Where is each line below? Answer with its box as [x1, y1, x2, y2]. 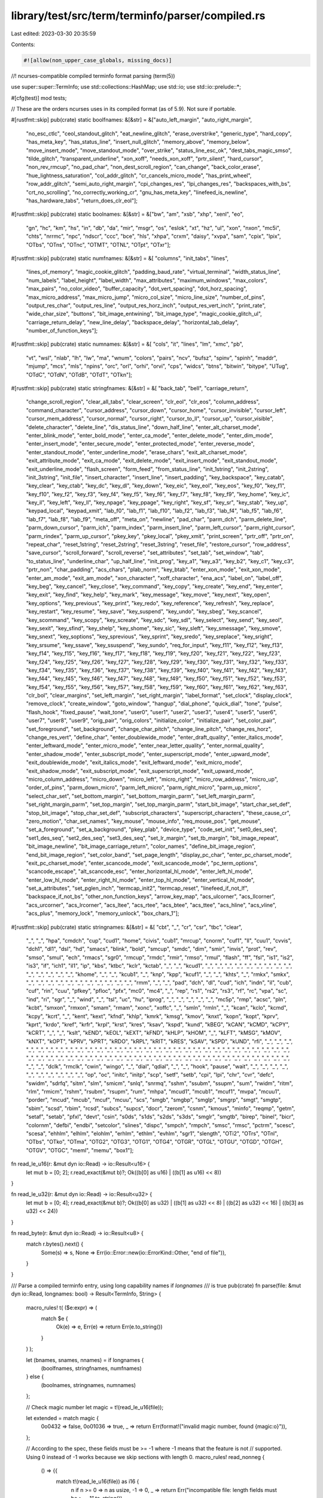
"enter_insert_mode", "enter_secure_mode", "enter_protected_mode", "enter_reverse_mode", [26, 440, 255, 448]
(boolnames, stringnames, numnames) [41, 1381, 136, 1388]
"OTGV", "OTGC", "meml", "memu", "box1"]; [26, 1146, 134, 1153]
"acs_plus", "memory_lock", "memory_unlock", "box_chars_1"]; [26, 910, 179, 917]
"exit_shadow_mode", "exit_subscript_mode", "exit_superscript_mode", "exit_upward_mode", [26, 767, 254, 774]
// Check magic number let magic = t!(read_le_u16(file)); [26, 1403, 164, 1411]
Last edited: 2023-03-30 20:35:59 [11, 30, 96, 37]
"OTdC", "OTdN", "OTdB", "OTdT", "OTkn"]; [26, 371, 133, 378]
